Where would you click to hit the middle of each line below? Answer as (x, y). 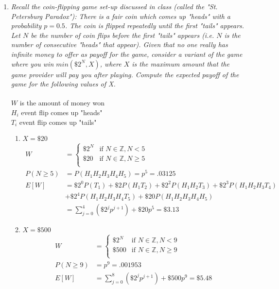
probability (26, 25)
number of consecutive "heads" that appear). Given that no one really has (119, 44)
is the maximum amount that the (181, 63)
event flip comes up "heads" (62, 112)
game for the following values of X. (63, 84)
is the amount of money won (62, 103)
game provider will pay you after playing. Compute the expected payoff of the (125, 74)
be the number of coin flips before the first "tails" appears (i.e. (122, 35)
